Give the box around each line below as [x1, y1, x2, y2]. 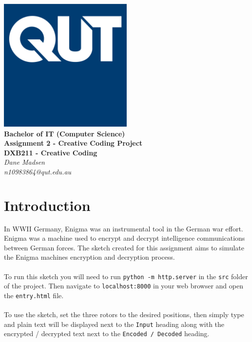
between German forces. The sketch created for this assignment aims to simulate [4, 242, 245, 252]
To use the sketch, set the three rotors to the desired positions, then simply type [4, 309, 244, 320]
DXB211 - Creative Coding [4, 147, 97, 157]
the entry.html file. [4, 290, 64, 300]
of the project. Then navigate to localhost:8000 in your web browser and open [4, 281, 243, 291]
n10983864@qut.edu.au [4, 166, 72, 176]
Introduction [4, 195, 91, 215]
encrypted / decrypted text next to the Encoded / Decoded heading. [4, 328, 210, 339]
